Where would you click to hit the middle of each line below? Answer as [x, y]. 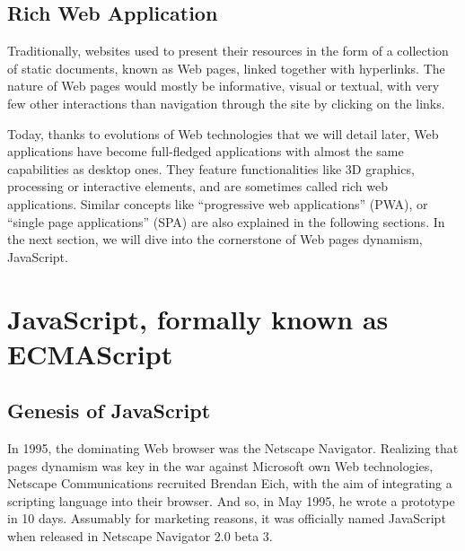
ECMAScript [90, 353]
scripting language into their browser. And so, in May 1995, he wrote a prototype [231, 500]
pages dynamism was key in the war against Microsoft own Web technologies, [220, 465]
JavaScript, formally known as [198, 318]
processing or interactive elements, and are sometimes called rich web [198, 186]
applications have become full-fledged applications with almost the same [206, 151]
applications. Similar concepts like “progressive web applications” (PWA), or [218, 203]
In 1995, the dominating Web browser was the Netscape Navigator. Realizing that [233, 448]
